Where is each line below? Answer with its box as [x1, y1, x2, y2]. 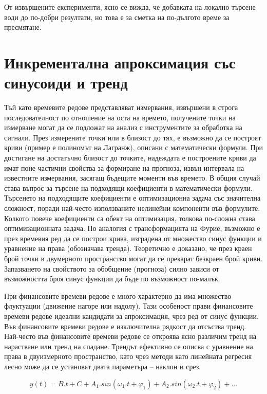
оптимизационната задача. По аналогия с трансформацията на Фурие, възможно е [4, 223, 260, 234]
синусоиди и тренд [4, 72, 128, 93]
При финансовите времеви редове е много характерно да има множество [4, 290, 232, 301]
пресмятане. [4, 22, 42, 32]
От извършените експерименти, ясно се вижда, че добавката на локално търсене [4, 2, 256, 12]
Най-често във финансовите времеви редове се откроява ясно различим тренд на [4, 331, 256, 342]
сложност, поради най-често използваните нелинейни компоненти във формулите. [4, 203, 260, 213]
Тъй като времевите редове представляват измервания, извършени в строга [4, 102, 238, 113]
